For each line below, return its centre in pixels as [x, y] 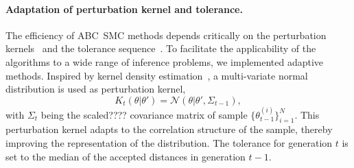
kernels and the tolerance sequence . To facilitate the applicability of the [161, 48]
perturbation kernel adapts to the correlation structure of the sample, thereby [169, 129]
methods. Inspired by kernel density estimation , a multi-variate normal [157, 75]
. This [307, 114]
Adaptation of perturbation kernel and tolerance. [124, 9]
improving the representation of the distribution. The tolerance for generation [169, 142]
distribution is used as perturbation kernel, [96, 89]
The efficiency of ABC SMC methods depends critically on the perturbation [166, 35]
